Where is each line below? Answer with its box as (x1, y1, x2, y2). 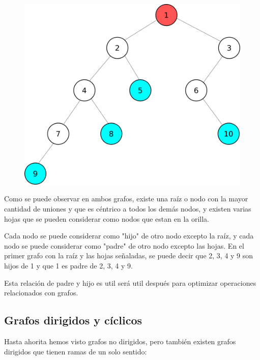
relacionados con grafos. (4, 287, 78, 298)
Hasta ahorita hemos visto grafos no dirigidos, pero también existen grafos (4, 336, 236, 346)
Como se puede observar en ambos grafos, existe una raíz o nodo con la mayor (4, 193, 248, 204)
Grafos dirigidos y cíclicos (4, 312, 142, 328)
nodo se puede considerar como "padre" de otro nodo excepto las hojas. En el (4, 240, 244, 251)
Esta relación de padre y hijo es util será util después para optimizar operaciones (4, 277, 256, 288)
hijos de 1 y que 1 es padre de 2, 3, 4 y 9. (4, 260, 133, 271)
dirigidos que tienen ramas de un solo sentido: (4, 346, 147, 356)
